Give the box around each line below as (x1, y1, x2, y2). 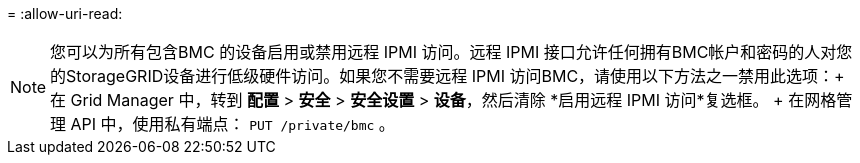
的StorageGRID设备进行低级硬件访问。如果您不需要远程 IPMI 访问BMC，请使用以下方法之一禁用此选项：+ (50, 66, 845, 86)
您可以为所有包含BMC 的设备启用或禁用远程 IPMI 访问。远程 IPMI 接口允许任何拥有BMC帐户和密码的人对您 (50, 42, 853, 62)
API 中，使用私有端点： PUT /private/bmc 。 (70, 114, 395, 134)
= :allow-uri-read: (7, 5, 123, 22)
